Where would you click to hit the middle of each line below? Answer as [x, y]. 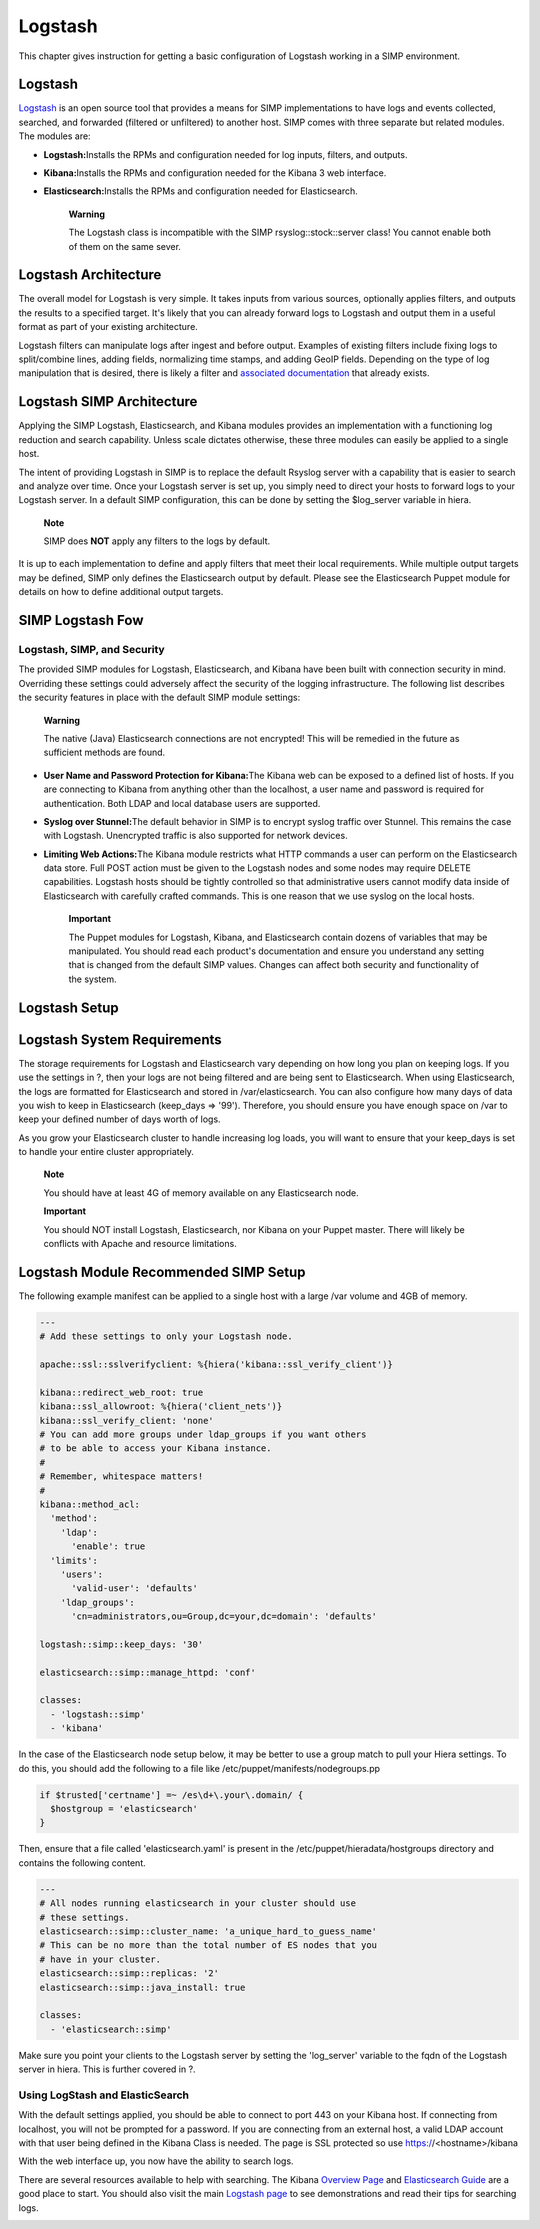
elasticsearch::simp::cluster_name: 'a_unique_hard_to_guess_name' [208, 1931]
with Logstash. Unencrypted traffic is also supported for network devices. [196, 836]
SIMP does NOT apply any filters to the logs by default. [156, 541]
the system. [92, 979]
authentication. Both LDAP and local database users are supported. [182, 803]
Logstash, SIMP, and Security [91, 650]
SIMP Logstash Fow [81, 620]
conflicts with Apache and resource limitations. [140, 1244]
